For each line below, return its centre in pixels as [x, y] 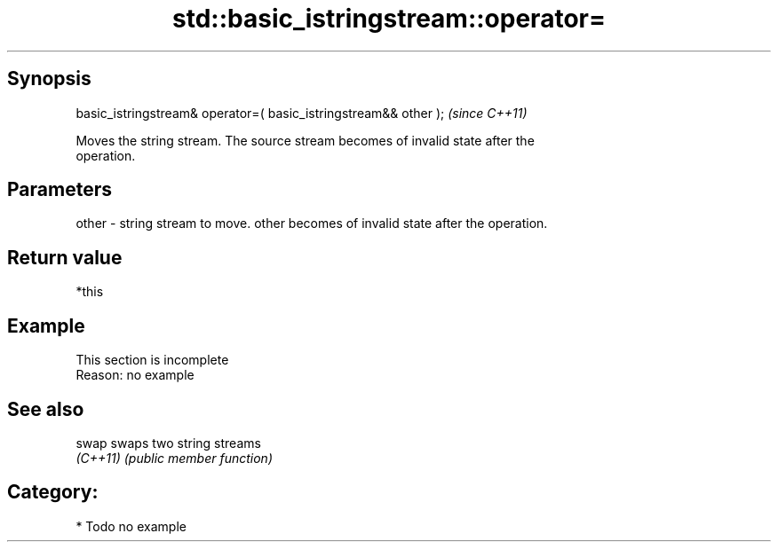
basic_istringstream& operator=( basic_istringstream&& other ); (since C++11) [302, 113]
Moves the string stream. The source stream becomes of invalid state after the [305, 140]
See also [46, 409]
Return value [65, 257]
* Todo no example [131, 526]
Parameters [60, 190]
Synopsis [49, 79]
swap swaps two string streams [168, 443]
